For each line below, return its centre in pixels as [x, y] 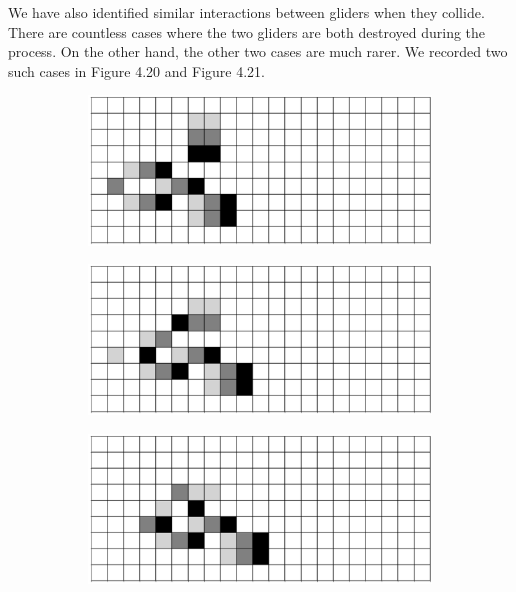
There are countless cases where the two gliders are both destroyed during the [247, 31]
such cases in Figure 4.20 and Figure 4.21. [136, 70]
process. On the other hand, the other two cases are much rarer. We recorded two [258, 51]
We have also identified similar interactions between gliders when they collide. [246, 12]
